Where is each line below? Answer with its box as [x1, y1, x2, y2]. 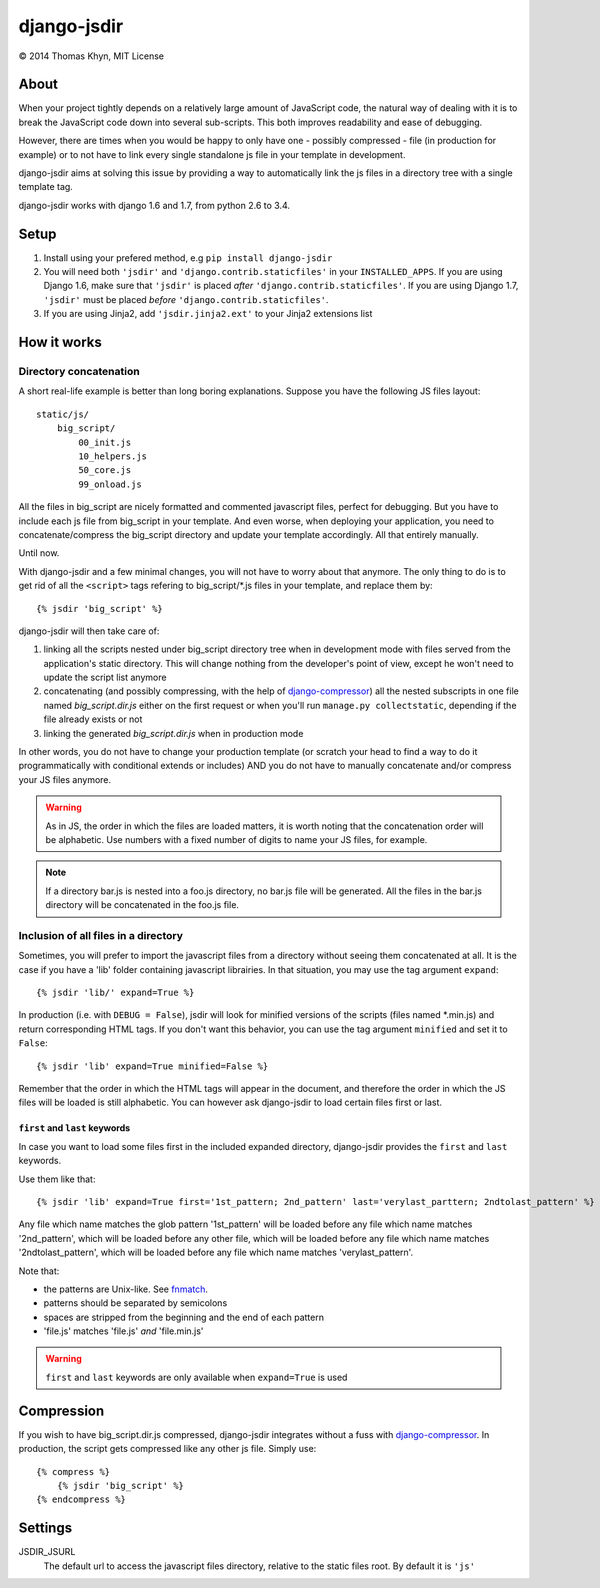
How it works [18, 334, 102, 351]
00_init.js [78, 436, 132, 448]
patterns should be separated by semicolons [43, 1297, 228, 1309]
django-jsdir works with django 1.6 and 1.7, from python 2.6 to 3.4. [18, 199, 290, 211]
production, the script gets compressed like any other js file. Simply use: [18, 1443, 317, 1455]
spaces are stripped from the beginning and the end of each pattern [43, 1311, 325, 1323]
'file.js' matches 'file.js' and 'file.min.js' [43, 1325, 204, 1337]
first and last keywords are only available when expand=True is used [45, 1371, 348, 1383]
